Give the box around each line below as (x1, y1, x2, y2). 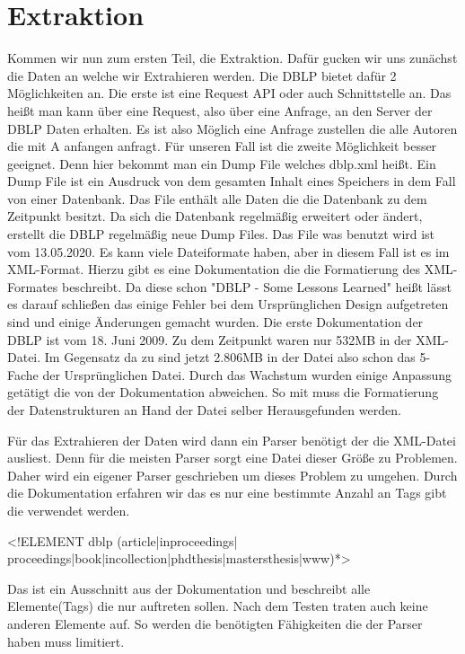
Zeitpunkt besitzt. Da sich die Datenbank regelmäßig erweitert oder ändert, (7, 207, 423, 225)
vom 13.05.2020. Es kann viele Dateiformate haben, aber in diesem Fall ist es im (7, 242, 450, 261)
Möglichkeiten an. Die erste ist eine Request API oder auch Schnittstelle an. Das (7, 84, 452, 102)
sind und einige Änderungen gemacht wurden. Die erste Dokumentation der (7, 313, 424, 331)
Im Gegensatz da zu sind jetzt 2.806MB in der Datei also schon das (44, 348, 416, 367)
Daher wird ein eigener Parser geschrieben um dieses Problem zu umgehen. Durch (7, 465, 458, 484)
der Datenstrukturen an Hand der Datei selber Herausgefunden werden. (7, 401, 401, 419)
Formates (7, 277, 58, 296)
